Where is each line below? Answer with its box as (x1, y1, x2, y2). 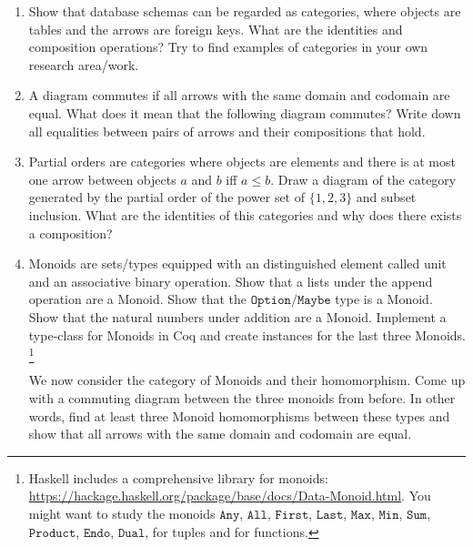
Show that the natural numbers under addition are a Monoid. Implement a (28, 307, 447, 326)
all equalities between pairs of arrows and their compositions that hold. (28, 121, 426, 140)
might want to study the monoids (28, 503, 216, 522)
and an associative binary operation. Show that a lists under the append (28, 271, 433, 290)
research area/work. (28, 55, 139, 74)
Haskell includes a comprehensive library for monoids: (28, 468, 328, 487)
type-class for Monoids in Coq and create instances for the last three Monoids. (28, 325, 466, 344)
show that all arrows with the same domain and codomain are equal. (28, 424, 412, 443)
